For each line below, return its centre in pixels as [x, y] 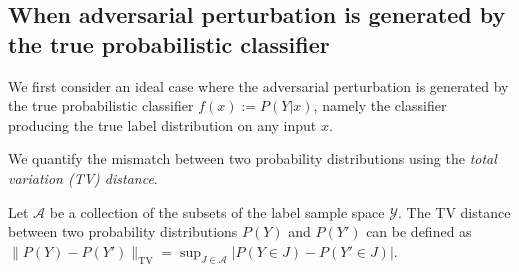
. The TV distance [454, 211]
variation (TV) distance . [83, 177]
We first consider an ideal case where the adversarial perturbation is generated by [258, 85]
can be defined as [419, 231]
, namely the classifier [380, 105]
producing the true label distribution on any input [162, 124]
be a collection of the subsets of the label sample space [217, 211]
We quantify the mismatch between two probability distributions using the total [252, 158]
